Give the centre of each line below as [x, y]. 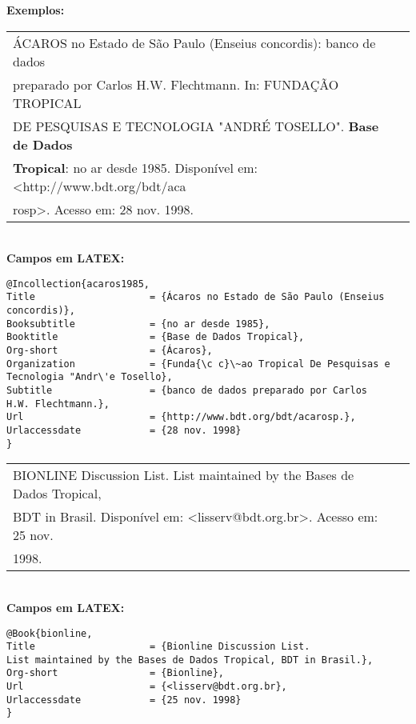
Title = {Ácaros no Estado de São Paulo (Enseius [196, 297]
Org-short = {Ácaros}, [110, 351]
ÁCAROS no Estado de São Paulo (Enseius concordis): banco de [194, 42]
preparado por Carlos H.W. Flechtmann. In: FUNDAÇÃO [176, 84]
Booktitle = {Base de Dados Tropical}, [156, 337]
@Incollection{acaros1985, [78, 284]
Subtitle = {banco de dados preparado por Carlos [187, 391]
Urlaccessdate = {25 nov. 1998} [124, 700]
